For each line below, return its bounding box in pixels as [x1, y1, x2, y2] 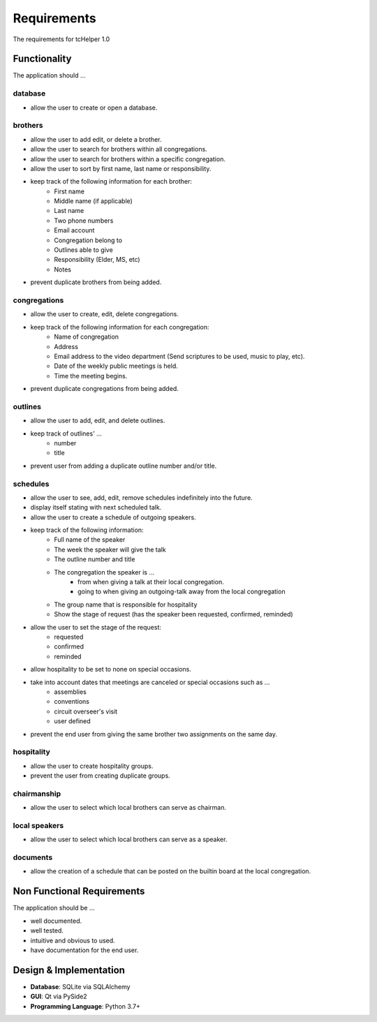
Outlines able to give [54, 246, 113, 254]
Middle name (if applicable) [54, 197, 133, 205]
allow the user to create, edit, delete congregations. [30, 310, 179, 318]
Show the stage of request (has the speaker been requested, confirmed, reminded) [54, 610, 293, 619]
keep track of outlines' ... [30, 429, 103, 438]
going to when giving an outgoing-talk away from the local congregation [77, 587, 286, 596]
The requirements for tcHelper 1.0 [13, 35, 110, 43]
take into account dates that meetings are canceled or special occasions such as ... [30, 678, 270, 686]
